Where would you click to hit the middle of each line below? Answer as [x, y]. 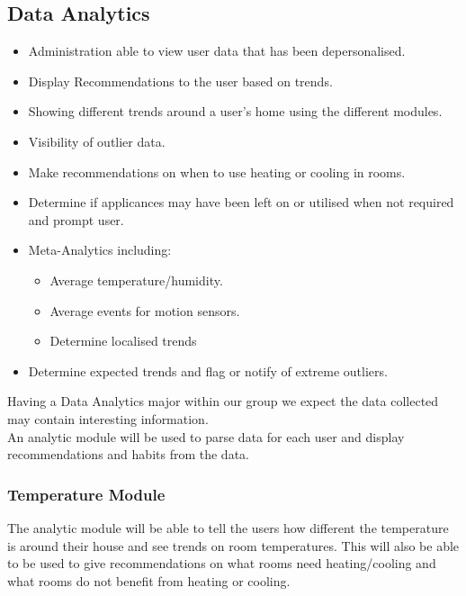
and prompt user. [76, 219]
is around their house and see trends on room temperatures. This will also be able [233, 545]
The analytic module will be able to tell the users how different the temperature [228, 527]
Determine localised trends [123, 341]
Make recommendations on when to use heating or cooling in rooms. [217, 172]
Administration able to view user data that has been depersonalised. [217, 51]
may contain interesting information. [108, 418]
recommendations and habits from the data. [128, 454]
